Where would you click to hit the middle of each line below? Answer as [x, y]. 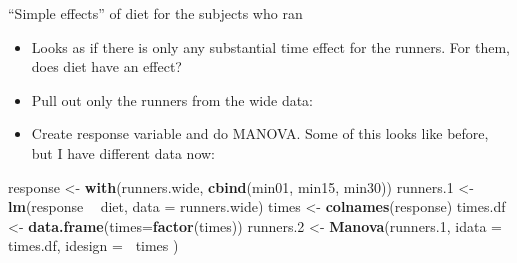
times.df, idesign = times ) [93, 245]
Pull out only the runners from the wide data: [172, 99]
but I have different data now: [123, 152]
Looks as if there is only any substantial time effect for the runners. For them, [270, 46]
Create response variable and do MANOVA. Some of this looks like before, [260, 133]
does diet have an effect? [106, 66]
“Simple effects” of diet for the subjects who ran [155, 13]
